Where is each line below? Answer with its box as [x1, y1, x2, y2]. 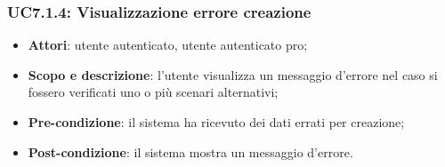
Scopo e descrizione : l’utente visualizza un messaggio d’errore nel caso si [28, 65, 438, 83]
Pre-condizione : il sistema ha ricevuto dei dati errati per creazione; [28, 113, 405, 131]
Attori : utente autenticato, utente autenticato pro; [28, 36, 308, 54]
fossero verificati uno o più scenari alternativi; [28, 83, 279, 101]
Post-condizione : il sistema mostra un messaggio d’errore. [28, 142, 353, 161]
